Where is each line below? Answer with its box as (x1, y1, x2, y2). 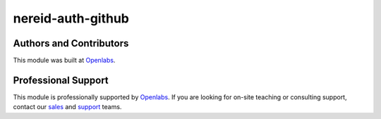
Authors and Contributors (13, 37, 129, 49)
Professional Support (13, 74, 109, 86)
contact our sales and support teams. (13, 103, 122, 111)
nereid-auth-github (13, 11, 130, 26)
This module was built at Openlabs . (13, 56, 116, 65)
